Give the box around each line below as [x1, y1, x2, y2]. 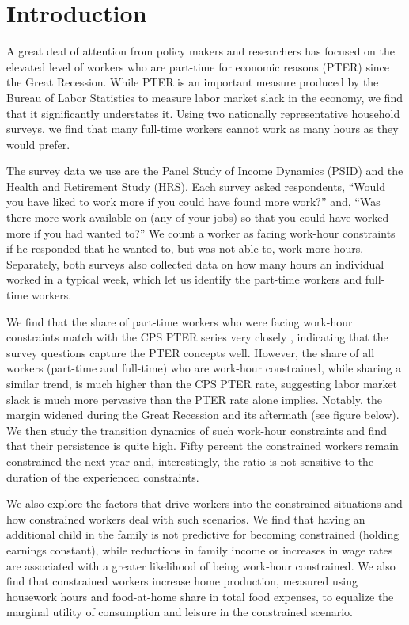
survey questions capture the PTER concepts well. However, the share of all [6, 344, 375, 360]
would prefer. [6, 135, 70, 152]
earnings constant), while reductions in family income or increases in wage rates [6, 541, 393, 558]
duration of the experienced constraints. [6, 468, 199, 485]
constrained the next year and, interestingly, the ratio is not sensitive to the [6, 452, 374, 469]
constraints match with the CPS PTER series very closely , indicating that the [6, 329, 388, 345]
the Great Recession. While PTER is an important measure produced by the [6, 74, 379, 90]
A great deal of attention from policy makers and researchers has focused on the [6, 43, 395, 59]
